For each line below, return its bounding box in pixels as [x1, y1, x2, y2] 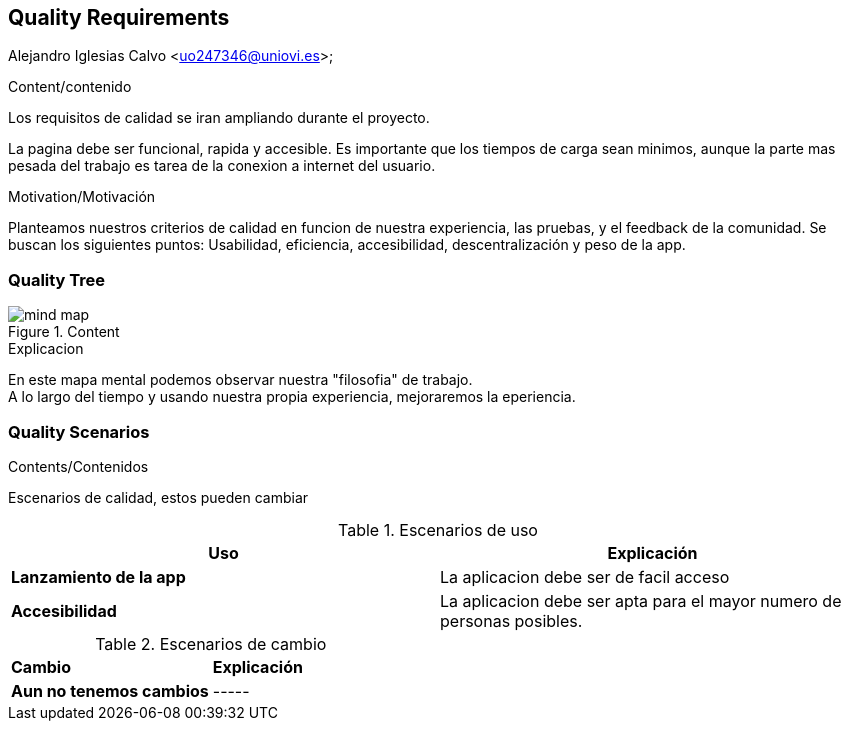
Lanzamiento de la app [11, 566, 186, 587]
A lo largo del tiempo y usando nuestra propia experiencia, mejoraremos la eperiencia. [8, 388, 576, 406]
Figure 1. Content [8, 323, 120, 341]
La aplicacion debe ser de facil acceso [440, 566, 730, 587]
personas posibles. [440, 610, 583, 631]
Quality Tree [8, 269, 106, 290]
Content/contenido [8, 78, 132, 96]
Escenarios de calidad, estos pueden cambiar [8, 488, 309, 506]
